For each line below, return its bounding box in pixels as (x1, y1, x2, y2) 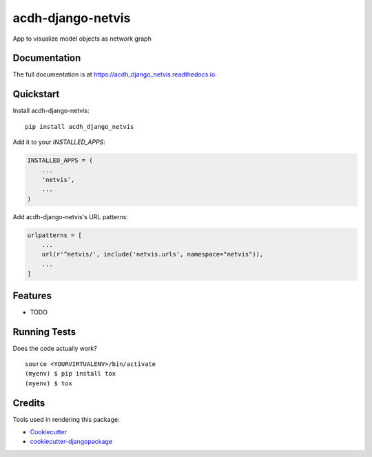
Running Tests (12, 326, 76, 338)
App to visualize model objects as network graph (12, 34, 152, 43)
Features (12, 290, 52, 301)
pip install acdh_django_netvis (25, 123, 134, 130)
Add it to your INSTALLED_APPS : (12, 138, 106, 146)
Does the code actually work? (12, 344, 98, 352)
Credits (12, 397, 45, 409)
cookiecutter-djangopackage (30, 438, 113, 446)
